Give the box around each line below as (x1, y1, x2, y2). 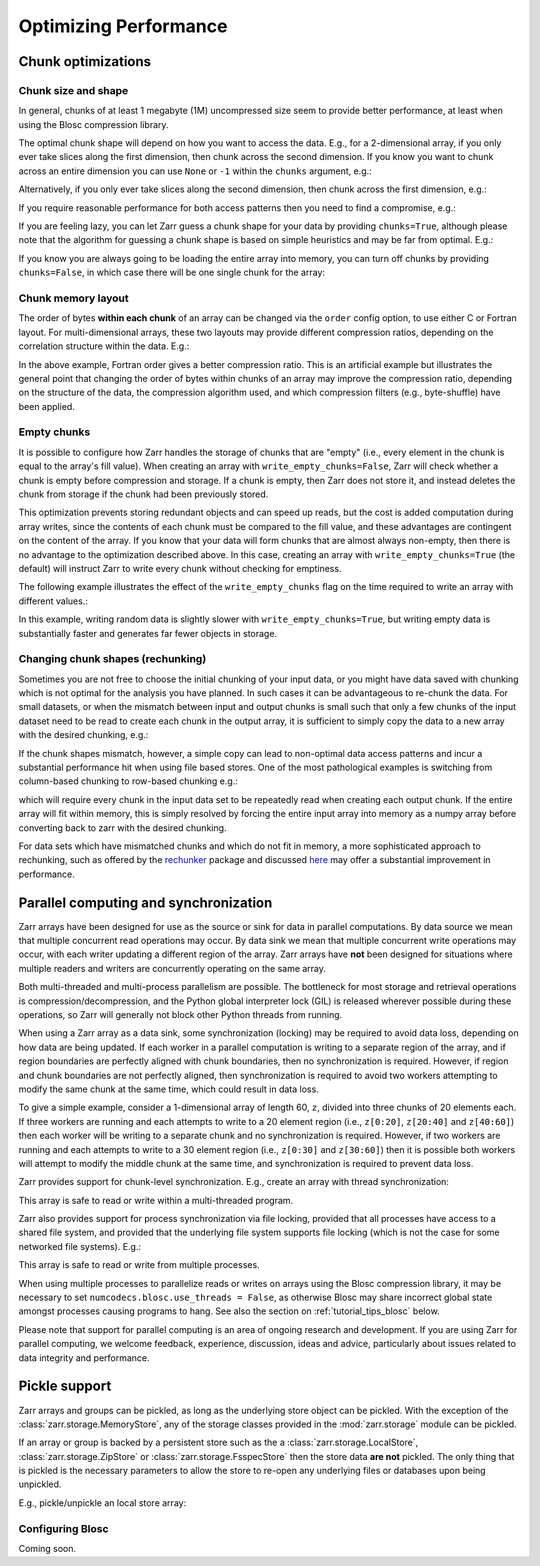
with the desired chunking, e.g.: (18, 729, 149, 741)
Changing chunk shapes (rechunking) (18, 652, 207, 666)
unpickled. (18, 1478, 62, 1490)
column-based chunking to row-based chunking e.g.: (18, 775, 239, 787)
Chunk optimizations (18, 53, 152, 70)
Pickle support (18, 1378, 112, 1395)
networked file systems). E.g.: (18, 1240, 142, 1252)
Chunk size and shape (18, 83, 129, 97)
